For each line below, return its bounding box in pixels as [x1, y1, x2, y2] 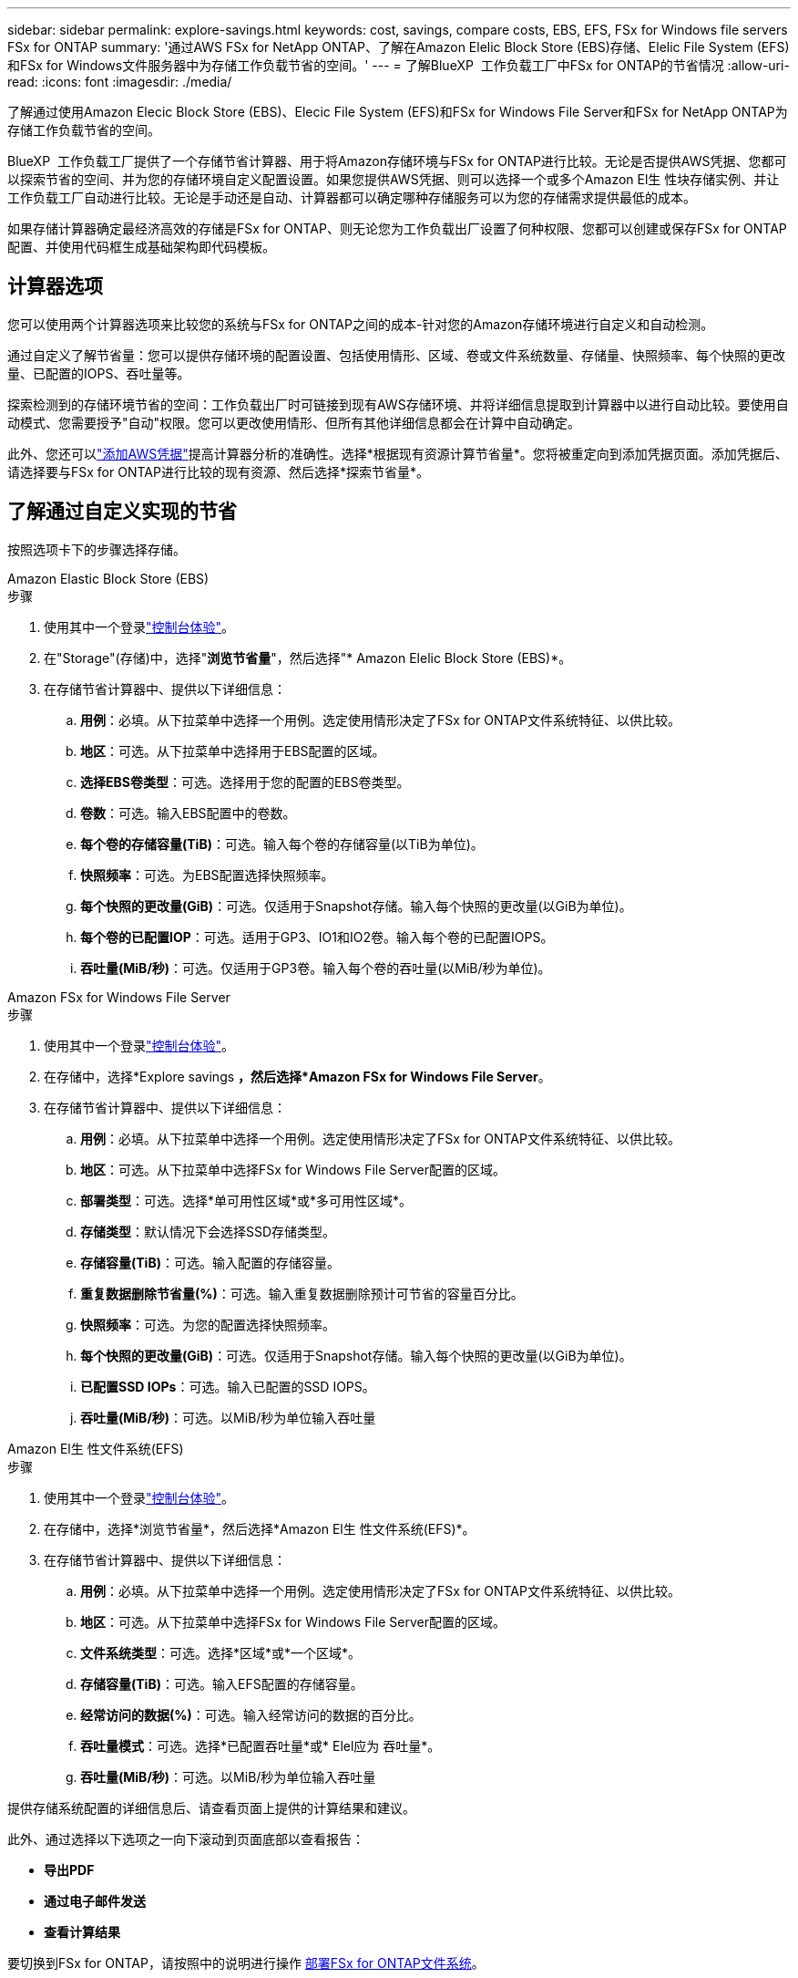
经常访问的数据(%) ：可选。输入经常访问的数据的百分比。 [80, 1706, 422, 1723]
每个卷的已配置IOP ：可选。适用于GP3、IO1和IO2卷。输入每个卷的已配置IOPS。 [80, 928, 554, 945]
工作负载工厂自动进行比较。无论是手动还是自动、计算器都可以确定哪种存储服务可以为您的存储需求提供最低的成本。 [7, 190, 696, 205]
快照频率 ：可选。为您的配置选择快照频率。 [80, 1316, 335, 1332]
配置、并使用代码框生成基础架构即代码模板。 [7, 239, 275, 254]
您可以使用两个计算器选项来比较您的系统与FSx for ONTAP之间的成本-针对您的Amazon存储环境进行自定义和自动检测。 [7, 316, 714, 332]
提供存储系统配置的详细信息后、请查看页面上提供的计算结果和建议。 [7, 1799, 415, 1816]
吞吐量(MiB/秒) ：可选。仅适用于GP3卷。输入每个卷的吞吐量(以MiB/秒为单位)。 [80, 959, 551, 976]
